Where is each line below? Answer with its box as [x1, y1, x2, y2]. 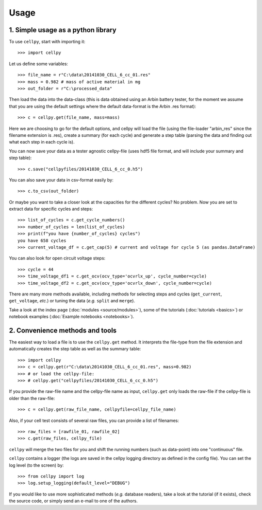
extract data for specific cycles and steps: [9, 206, 93, 212]
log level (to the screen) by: [9, 462, 64, 468]
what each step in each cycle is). [9, 139, 75, 145]
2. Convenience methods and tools [9, 326, 117, 334]
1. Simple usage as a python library [9, 26, 116, 34]
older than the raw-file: [9, 395, 55, 401]
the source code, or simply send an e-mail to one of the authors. [9, 498, 138, 504]
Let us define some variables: [9, 61, 68, 67]
